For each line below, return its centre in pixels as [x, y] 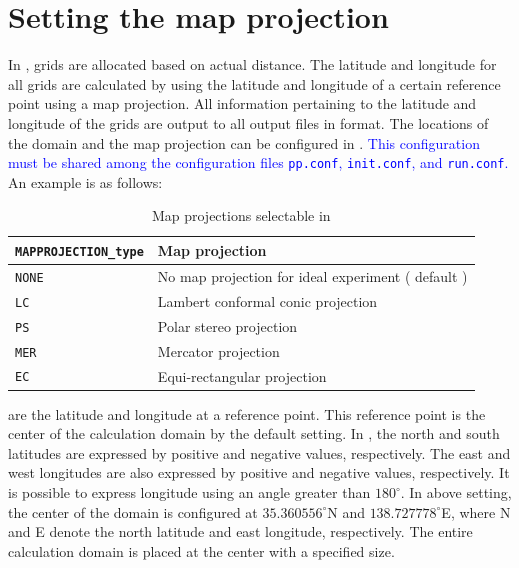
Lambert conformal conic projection [267, 300]
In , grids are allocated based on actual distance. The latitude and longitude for [252, 64]
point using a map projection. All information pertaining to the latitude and [242, 103]
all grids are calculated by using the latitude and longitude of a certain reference [254, 83]
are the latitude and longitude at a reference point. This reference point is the [247, 413]
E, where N [476, 511]
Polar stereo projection [227, 325]
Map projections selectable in [241, 215]
